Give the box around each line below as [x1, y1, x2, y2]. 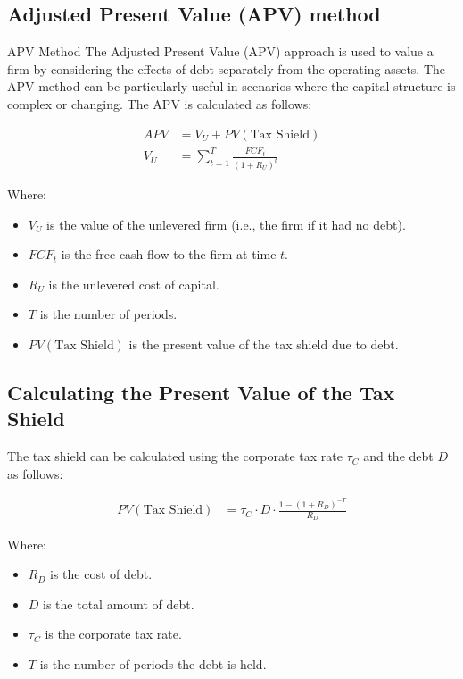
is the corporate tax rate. [45, 625, 182, 643]
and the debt [363, 447, 434, 465]
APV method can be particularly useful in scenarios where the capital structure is [7, 77, 456, 96]
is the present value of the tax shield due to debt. [128, 334, 399, 353]
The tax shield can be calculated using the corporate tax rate [7, 447, 343, 465]
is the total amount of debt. [43, 594, 194, 613]
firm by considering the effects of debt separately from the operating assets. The [7, 59, 446, 78]
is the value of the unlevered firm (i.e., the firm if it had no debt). [46, 214, 406, 233]
